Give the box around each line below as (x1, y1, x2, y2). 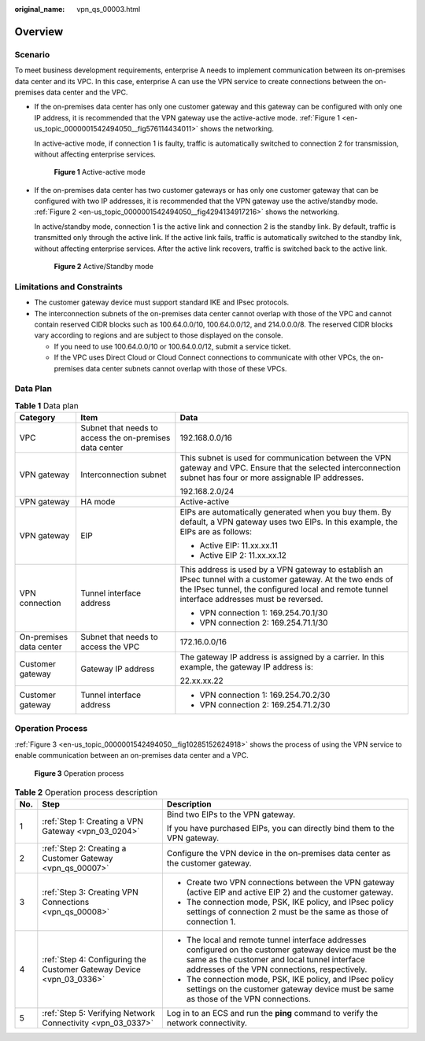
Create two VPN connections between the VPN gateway (186, 877, 395, 888)
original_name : (14, 5, 65, 13)
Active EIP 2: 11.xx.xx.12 (199, 550, 286, 561)
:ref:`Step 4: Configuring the (42, 954, 147, 965)
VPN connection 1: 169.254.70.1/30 (199, 607, 328, 618)
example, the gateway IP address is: (179, 662, 314, 673)
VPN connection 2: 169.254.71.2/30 (199, 700, 331, 711)
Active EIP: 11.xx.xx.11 (199, 540, 279, 551)
